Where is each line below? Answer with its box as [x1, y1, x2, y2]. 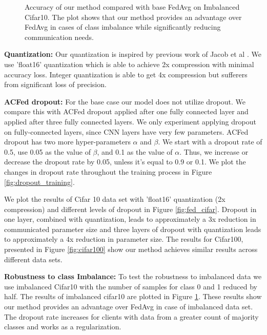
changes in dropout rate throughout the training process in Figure [4, 166, 212, 177]
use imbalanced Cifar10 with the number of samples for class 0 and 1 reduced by [4, 281, 258, 291]
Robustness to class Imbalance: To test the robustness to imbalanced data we [4, 271, 262, 282]
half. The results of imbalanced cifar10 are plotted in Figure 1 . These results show [4, 291, 262, 302]
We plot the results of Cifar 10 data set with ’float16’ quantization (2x [4, 194, 225, 204]
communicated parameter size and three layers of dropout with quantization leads [4, 223, 261, 234]
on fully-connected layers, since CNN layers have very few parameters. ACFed [4, 126, 249, 137]
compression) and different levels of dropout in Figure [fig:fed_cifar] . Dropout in [4, 203, 257, 214]
